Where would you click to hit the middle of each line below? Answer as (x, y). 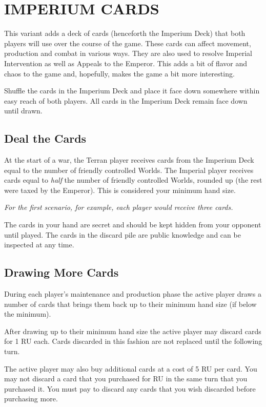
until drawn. (23, 111)
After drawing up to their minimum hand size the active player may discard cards (133, 331)
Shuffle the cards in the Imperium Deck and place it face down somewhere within (132, 91)
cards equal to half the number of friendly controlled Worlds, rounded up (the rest (133, 180)
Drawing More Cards (62, 272)
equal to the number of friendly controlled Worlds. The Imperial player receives (129, 170)
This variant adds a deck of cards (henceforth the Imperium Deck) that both (125, 33)
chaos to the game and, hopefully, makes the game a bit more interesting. (119, 73)
